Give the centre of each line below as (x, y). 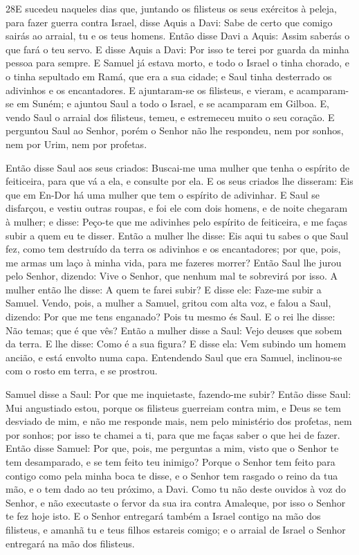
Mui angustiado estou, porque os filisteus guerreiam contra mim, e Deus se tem (174, 407)
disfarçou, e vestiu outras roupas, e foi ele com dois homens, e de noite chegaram (177, 208)
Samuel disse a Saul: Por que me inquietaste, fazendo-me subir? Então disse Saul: (178, 394)
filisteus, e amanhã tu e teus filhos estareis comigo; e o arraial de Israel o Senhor (176, 529)
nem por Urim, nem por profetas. (76, 144)
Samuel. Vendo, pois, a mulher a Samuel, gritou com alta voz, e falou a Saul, (168, 303)
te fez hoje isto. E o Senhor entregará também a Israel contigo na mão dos (163, 516)
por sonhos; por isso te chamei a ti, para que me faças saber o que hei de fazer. (173, 434)
